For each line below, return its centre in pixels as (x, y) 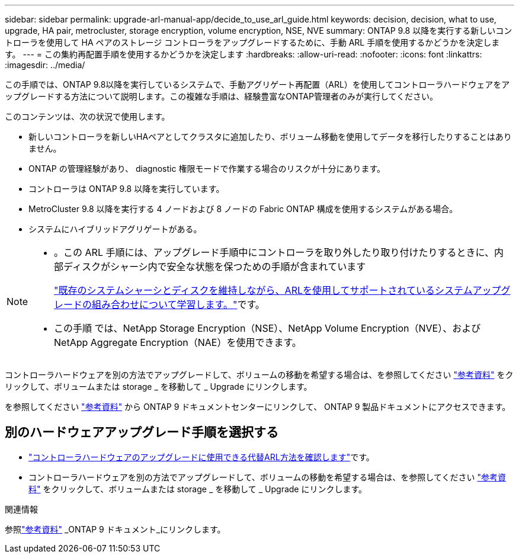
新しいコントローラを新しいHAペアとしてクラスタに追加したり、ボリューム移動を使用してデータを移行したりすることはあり (270, 137)
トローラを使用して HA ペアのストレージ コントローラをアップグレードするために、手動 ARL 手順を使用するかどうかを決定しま (252, 42)
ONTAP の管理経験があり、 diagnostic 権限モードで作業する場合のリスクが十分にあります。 (207, 169)
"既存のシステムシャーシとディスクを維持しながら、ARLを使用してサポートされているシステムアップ (278, 290)
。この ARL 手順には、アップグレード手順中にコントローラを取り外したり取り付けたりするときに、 (274, 252)
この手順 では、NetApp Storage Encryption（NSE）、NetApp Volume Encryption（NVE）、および (267, 328)
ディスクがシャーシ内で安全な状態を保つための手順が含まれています (215, 267)
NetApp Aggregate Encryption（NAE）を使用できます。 (178, 342)
